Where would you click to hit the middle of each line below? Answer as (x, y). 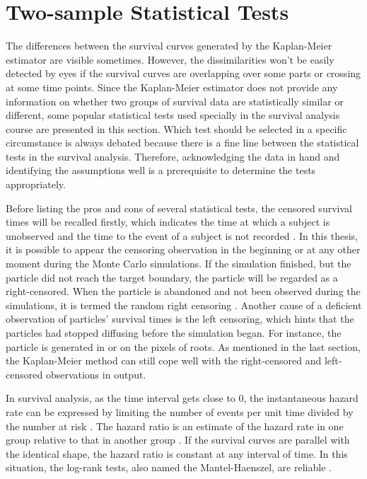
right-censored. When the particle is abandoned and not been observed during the (183, 291)
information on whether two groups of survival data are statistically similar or (175, 101)
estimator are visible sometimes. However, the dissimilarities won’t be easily (170, 59)
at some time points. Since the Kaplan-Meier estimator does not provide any (172, 87)
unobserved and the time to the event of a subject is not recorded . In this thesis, (182, 235)
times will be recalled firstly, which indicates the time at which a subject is (168, 222)
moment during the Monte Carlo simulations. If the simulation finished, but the (179, 264)
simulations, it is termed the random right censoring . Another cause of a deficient (184, 305)
